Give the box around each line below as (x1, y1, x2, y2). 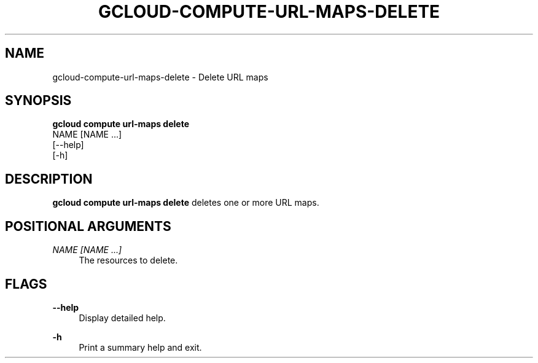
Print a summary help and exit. (79, 342, 202, 353)
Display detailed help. (79, 312, 166, 323)
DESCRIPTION (5, 171, 93, 187)
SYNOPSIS (5, 93, 72, 109)
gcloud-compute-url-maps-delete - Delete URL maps (52, 71, 268, 82)
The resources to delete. (79, 255, 178, 266)
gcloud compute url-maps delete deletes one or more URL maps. (52, 197, 319, 208)
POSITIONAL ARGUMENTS (5, 218, 171, 234)
